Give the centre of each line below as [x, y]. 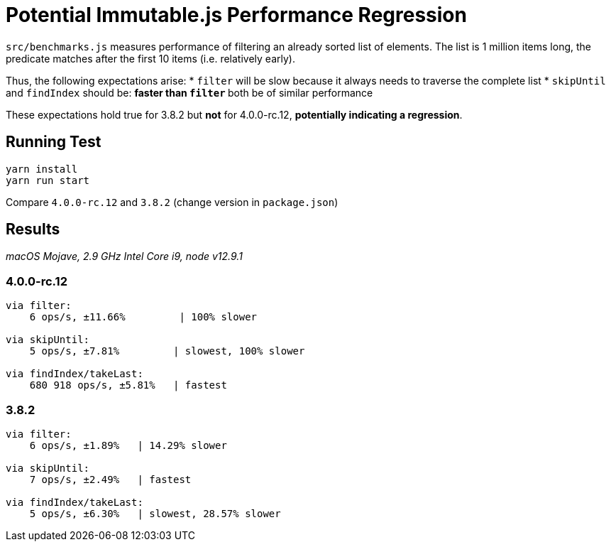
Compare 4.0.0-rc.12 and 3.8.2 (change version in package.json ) [172, 202]
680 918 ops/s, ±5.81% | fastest [128, 385]
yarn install [42, 169]
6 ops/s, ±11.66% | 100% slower [143, 317]
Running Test [54, 142]
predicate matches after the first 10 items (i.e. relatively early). [150, 58]
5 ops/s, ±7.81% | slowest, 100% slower [167, 351]
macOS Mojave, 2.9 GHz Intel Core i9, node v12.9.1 [124, 256]
